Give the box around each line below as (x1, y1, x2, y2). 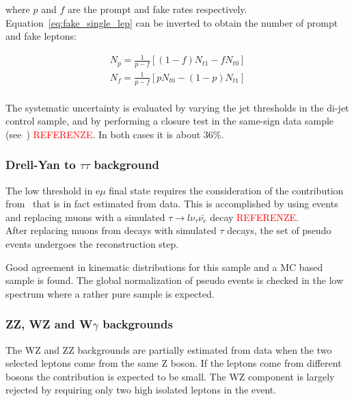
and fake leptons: (5, 29, 77, 43)
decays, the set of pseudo (227, 223, 331, 237)
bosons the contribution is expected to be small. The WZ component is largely (5, 369, 335, 383)
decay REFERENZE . (210, 209, 299, 224)
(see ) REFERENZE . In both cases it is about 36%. (5, 127, 224, 141)
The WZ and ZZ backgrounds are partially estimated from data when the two (5, 342, 332, 357)
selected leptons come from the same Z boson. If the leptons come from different (5, 356, 342, 370)
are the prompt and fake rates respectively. (67, 2, 247, 16)
